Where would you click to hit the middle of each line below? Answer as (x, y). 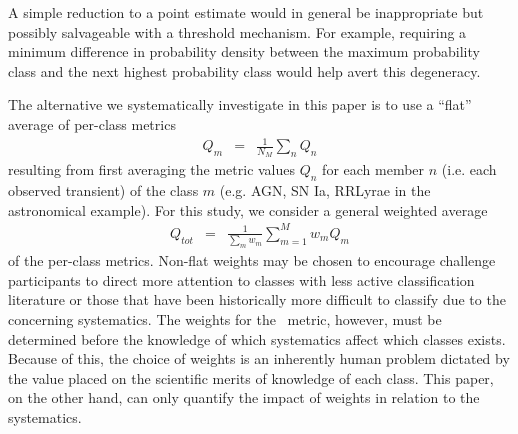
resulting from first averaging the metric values (152, 169)
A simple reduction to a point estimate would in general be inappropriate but (246, 12)
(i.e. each (469, 169)
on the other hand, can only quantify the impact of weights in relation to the (244, 397)
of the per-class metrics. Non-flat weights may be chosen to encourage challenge (252, 260)
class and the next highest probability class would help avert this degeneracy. (244, 70)
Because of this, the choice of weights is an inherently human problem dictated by (259, 358)
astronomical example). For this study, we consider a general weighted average (248, 209)
